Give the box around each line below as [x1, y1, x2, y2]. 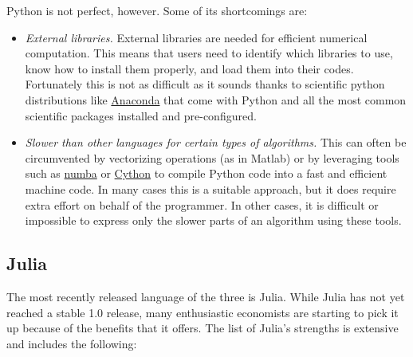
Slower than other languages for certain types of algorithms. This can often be [25, 134, 407, 151]
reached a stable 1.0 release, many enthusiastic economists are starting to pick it [6, 304, 399, 320]
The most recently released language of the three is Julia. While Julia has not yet [6, 288, 405, 304]
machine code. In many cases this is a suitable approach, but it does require [25, 180, 396, 197]
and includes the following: [6, 335, 137, 351]
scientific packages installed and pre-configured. [25, 107, 257, 124]
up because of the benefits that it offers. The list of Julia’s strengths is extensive [6, 320, 399, 336]
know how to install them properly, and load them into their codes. [25, 60, 354, 76]
